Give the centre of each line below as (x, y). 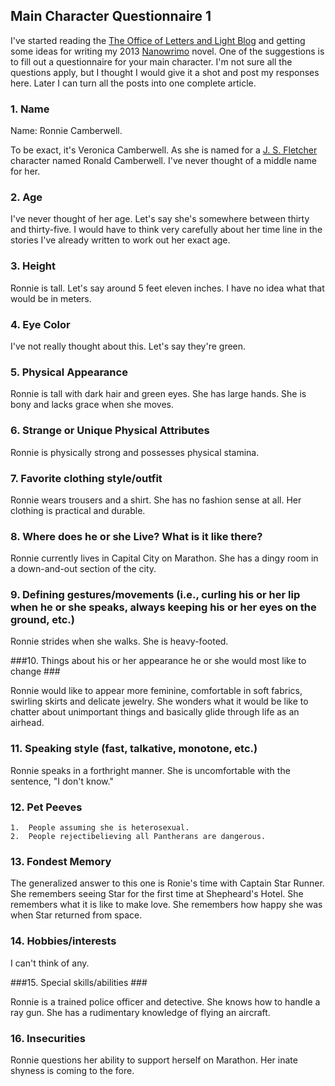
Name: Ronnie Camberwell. (66, 131)
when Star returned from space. (76, 915)
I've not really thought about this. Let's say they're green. (128, 346)
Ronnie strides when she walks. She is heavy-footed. (119, 641)
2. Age (26, 197)
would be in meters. (51, 298)
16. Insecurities (48, 1038)
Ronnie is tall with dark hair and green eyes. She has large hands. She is (158, 394)
